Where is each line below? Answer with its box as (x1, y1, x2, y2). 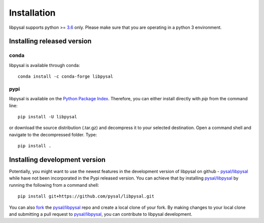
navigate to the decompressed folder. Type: (9, 132, 97, 137)
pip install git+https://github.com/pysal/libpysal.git (18, 194, 154, 199)
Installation (9, 7, 56, 18)
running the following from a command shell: (9, 182, 99, 188)
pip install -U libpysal (18, 114, 77, 120)
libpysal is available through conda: (9, 62, 80, 68)
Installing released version (9, 37, 92, 45)
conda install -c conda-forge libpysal (18, 74, 113, 79)
